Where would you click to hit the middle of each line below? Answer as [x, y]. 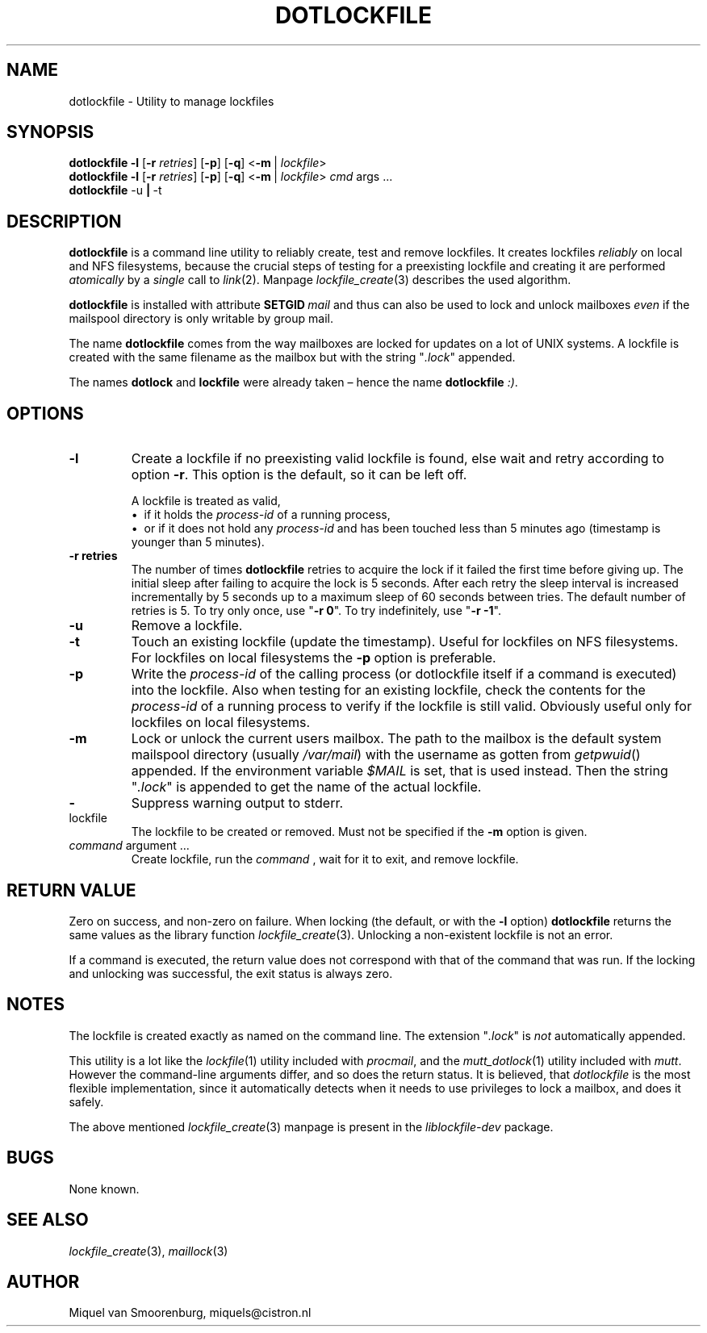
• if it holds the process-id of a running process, [261, 515]
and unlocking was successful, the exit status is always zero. [231, 973]
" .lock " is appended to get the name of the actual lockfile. [306, 787]
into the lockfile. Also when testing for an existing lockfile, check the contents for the [388, 690]
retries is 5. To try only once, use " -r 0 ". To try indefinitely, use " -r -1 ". [316, 611]
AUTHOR [43, 1281]
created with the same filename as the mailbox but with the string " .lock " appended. [292, 357]
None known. [104, 1189]
